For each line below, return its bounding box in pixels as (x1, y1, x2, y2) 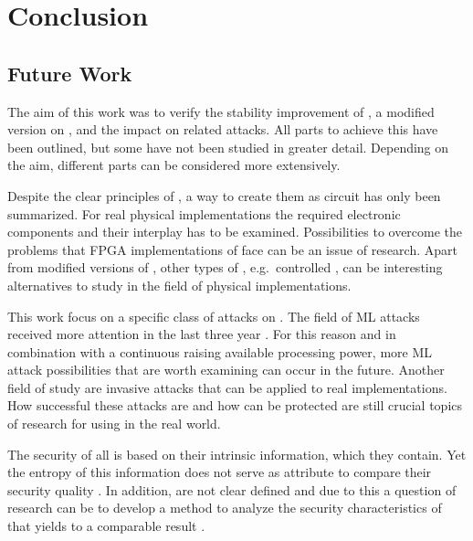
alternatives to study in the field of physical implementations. (7, 275, 352, 294)
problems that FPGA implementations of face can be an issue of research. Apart (7, 239, 457, 259)
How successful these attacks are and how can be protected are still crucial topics (7, 396, 463, 415)
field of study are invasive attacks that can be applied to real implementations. (7, 377, 447, 397)
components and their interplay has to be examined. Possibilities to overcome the (7, 222, 463, 241)
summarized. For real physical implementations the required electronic (7, 204, 401, 223)
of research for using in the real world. (7, 414, 221, 433)
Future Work (7, 58, 132, 87)
